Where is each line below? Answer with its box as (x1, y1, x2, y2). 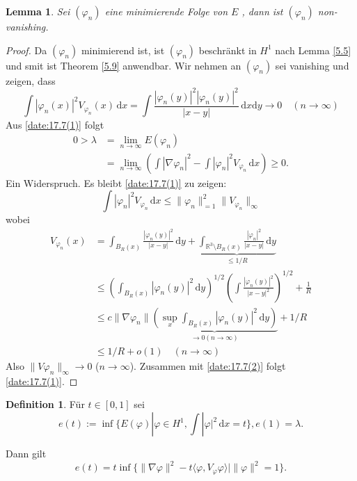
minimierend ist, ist (81, 42, 165, 57)
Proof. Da (6, 42, 47, 57)
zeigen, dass (6, 73, 56, 88)
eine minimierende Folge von (104, 4, 228, 18)
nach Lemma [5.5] (275, 42, 351, 57)
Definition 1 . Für (6, 397, 85, 411)
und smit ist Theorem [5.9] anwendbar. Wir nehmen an (6, 58, 241, 72)
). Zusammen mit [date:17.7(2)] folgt (129, 359, 286, 373)
